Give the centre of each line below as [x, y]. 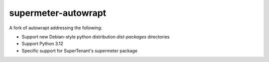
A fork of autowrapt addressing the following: [56, 28]
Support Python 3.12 [42, 44]
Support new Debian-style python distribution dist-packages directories [96, 37]
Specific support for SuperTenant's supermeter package [80, 51]
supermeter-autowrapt [58, 13]
